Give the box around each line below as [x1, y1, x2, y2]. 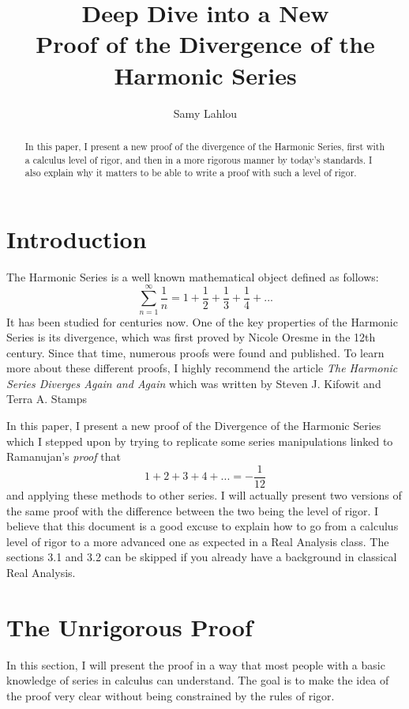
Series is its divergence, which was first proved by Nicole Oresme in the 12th [6, 329, 376, 345]
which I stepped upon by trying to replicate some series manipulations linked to [6, 432, 393, 449]
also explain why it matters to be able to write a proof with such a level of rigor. [24, 166, 357, 179]
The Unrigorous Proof [6, 610, 253, 643]
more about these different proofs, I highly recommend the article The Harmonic [6, 360, 398, 376]
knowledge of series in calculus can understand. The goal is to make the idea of [6, 672, 389, 688]
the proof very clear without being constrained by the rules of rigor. [6, 687, 335, 703]
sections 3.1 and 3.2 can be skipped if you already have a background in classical [6, 549, 397, 565]
